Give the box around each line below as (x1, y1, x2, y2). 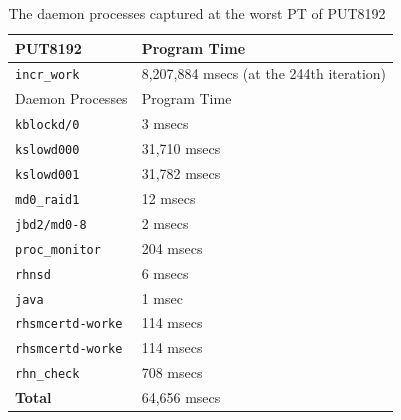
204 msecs (141, 237, 203, 258)
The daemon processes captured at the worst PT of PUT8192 (8, 3, 386, 23)
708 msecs (141, 362, 203, 383)
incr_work (15, 68, 80, 83)
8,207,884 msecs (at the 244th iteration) (141, 63, 387, 84)
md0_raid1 (15, 192, 80, 207)
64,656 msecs (141, 387, 221, 408)
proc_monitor (15, 242, 101, 257)
